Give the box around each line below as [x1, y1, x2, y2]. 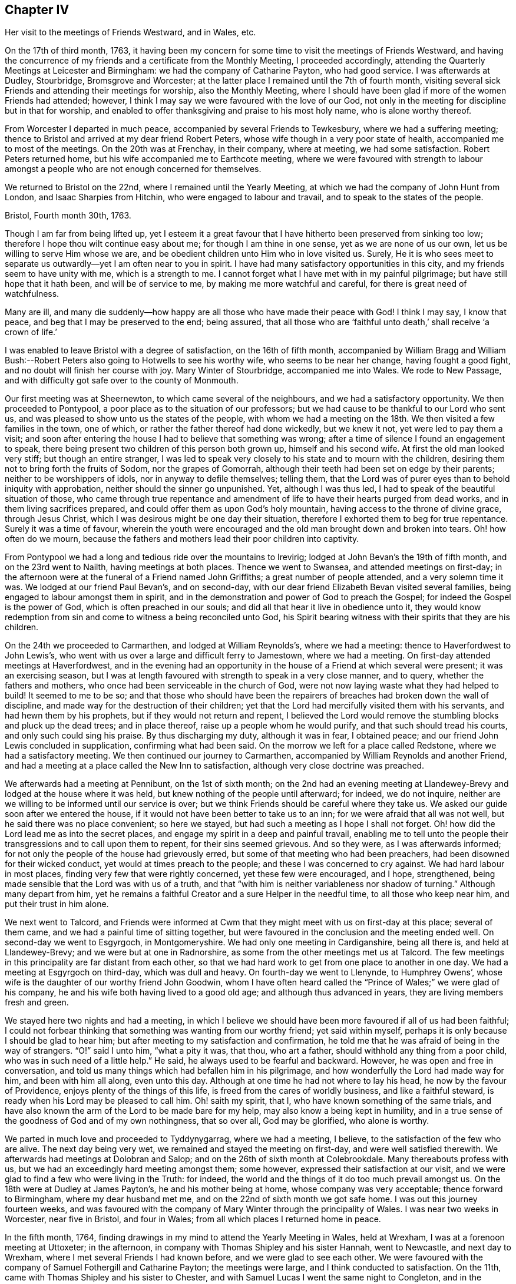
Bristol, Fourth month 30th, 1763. [5, 210, 131, 221]
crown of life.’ [5, 327, 57, 337]
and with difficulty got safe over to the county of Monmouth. [5, 375, 239, 386]
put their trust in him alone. [5, 899, 109, 909]
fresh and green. [5, 997, 69, 1008]
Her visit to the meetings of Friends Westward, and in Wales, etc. [5, 27, 256, 38]
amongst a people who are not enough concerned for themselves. [5, 164, 262, 174]
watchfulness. [5, 289, 59, 299]
